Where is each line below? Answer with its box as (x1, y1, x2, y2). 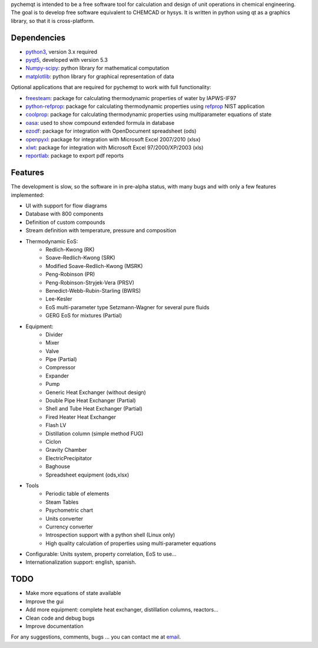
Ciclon (45, 438, 61, 445)
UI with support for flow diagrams (25, 202, 107, 209)
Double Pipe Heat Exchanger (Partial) (45, 397, 136, 404)
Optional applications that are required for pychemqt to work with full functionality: (11, 84, 211, 91)
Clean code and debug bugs (25, 614, 95, 621)
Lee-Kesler (45, 295, 72, 303)
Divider (45, 330, 63, 338)
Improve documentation (25, 622, 84, 630)
